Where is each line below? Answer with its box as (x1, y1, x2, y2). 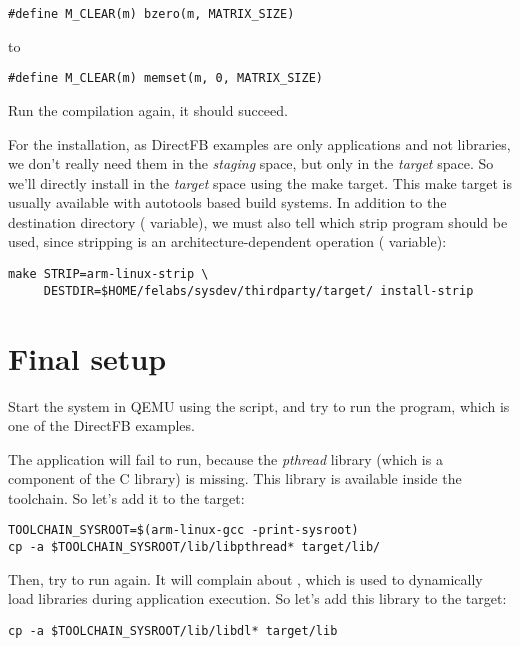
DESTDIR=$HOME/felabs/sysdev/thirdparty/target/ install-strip (43, 283, 474, 298)
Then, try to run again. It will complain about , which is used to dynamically (8, 568, 483, 589)
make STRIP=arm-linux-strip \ (8, 267, 209, 282)
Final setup (8, 337, 167, 378)
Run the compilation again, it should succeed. (8, 99, 288, 120)
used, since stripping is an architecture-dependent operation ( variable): (8, 231, 447, 252)
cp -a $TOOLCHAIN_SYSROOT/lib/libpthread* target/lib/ (8, 540, 381, 555)
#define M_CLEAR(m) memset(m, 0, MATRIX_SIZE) (8, 71, 323, 86)
